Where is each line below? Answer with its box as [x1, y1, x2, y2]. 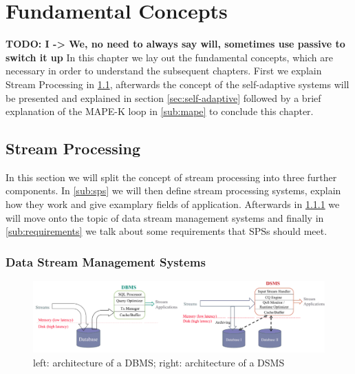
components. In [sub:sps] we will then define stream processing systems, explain [6, 183, 341, 198]
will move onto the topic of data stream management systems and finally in [6, 210, 324, 225]
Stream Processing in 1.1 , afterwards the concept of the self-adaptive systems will [6, 76, 349, 91]
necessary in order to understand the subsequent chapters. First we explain [6, 63, 322, 78]
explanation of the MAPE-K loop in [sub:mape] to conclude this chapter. [6, 104, 314, 118]
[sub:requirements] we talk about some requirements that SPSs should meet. [6, 224, 327, 238]
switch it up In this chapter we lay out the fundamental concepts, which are [6, 50, 333, 64]
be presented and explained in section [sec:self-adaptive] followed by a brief [6, 90, 321, 105]
